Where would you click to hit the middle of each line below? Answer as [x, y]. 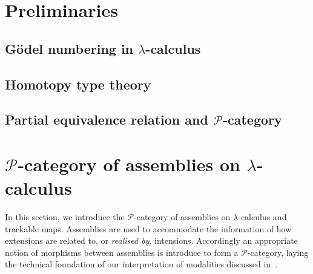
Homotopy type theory [78, 84]
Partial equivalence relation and [107, 119]
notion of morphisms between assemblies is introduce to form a [122, 252]
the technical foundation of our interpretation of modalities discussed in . [141, 264]
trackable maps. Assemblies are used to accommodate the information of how [148, 228]
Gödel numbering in [69, 48]
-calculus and [262, 217]
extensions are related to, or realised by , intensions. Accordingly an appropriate [151, 240]
